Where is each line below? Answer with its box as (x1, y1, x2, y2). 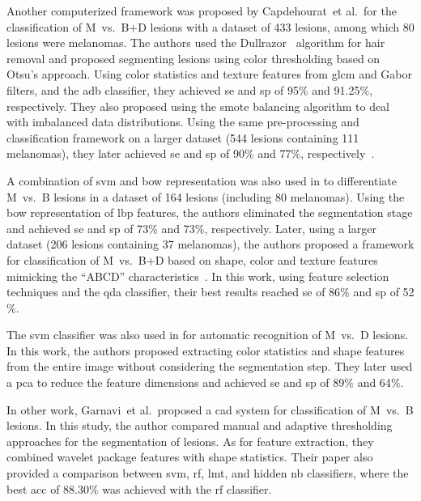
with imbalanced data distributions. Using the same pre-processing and (6, 113, 359, 130)
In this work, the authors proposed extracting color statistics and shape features (6, 342, 405, 359)
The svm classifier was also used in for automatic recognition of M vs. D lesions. (6, 326, 409, 343)
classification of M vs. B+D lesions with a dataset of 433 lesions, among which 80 (6, 18, 415, 35)
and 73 (161, 219, 195, 236)
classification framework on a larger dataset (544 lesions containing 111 (6, 129, 359, 146)
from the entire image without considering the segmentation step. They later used (6, 358, 413, 375)
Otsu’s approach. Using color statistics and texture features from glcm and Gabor (6, 66, 413, 83)
